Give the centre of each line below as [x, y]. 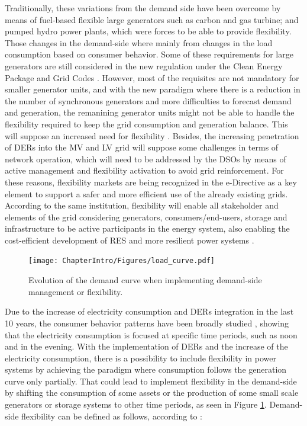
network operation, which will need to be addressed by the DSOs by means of [146, 158]
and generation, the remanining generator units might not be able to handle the [150, 112]
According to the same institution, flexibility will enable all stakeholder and [142, 205]
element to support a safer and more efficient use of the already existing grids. [146, 193]
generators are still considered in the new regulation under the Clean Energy [144, 65]
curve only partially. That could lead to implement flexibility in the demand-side [151, 381]
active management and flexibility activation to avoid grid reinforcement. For [144, 170]
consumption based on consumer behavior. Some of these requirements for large [149, 54]
